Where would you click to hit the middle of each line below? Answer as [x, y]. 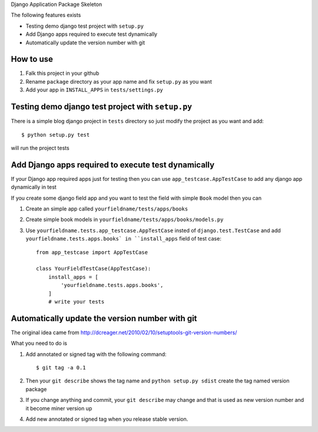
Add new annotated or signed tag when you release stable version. [107, 419]
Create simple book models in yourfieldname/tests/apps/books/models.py [125, 220]
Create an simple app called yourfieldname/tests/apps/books [107, 209]
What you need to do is [39, 343]
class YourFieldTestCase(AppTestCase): [94, 269]
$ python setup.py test [56, 135]
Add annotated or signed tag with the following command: [96, 354]
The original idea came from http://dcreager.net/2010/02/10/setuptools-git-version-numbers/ [124, 332]
